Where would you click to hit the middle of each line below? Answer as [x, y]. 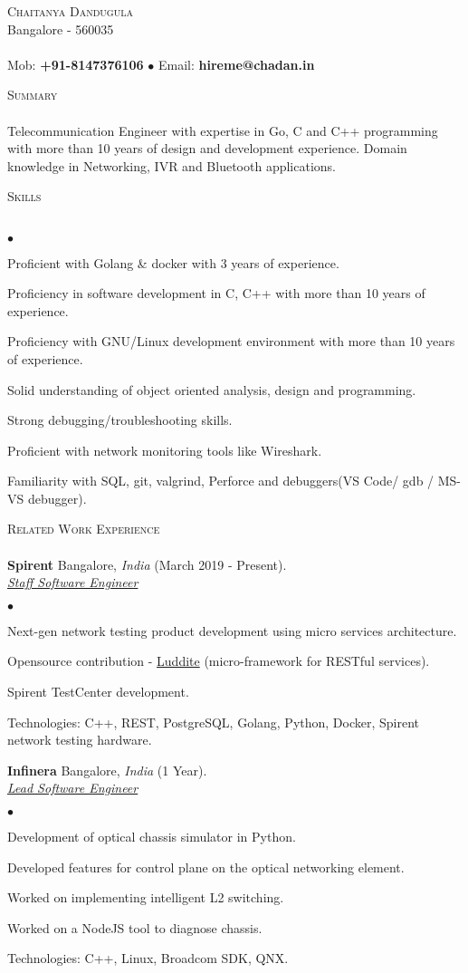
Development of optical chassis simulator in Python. [152, 836]
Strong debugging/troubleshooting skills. [120, 420]
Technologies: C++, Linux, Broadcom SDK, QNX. [148, 958]
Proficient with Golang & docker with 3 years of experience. [173, 262]
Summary [33, 95]
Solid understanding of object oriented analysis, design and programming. [212, 389]
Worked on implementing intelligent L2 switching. [146, 897]
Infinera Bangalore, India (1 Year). [107, 770]
